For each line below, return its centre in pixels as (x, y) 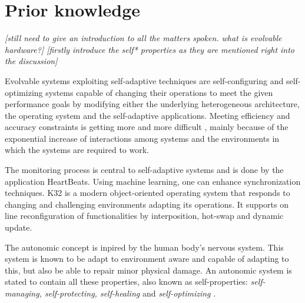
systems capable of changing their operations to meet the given (159, 92)
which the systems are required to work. (77, 150)
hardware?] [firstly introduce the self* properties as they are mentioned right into (150, 49)
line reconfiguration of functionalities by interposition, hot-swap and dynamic (144, 216)
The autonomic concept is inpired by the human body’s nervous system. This (144, 247)
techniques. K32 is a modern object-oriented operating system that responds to (147, 193)
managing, (23, 293)
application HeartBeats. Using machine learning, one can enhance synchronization (153, 181)
